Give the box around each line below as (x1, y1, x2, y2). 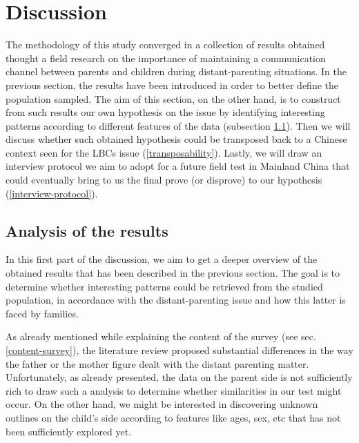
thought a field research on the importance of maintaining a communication (6, 50, 326, 65)
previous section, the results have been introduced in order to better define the (6, 77, 338, 92)
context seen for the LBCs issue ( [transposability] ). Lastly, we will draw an (6, 145, 322, 159)
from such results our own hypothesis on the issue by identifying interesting (6, 105, 325, 119)
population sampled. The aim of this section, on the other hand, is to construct (6, 91, 341, 106)
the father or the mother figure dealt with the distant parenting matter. (6, 356, 309, 371)
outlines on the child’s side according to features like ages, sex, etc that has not (6, 410, 341, 424)
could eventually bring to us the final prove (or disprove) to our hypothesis (6, 173, 322, 187)
